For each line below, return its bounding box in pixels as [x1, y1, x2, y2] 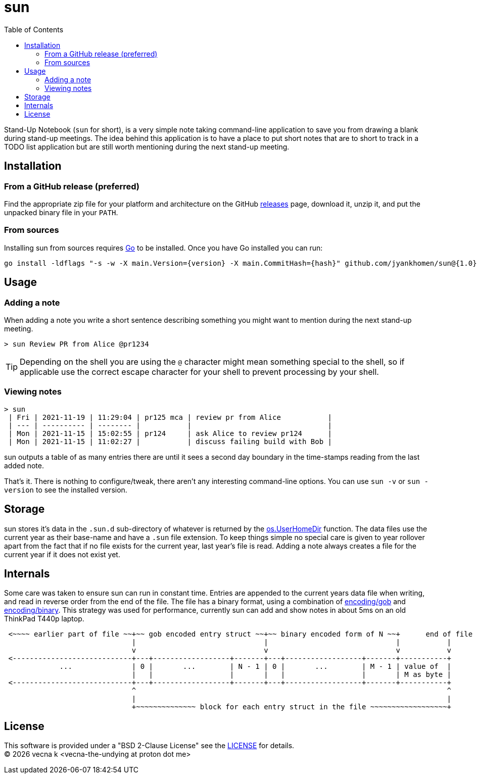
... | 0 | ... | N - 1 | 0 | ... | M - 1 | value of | [59, 662, 452, 671]
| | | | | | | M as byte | [131, 670, 452, 679]
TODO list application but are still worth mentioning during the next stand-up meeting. [4, 142, 290, 151]
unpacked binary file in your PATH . [4, 208, 118, 217]
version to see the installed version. [4, 485, 127, 494]
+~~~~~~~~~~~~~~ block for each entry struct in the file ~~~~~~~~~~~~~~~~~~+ [131, 703, 452, 711]
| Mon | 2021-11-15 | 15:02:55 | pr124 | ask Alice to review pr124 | [8, 429, 332, 437]
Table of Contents [4, 25, 64, 34]
